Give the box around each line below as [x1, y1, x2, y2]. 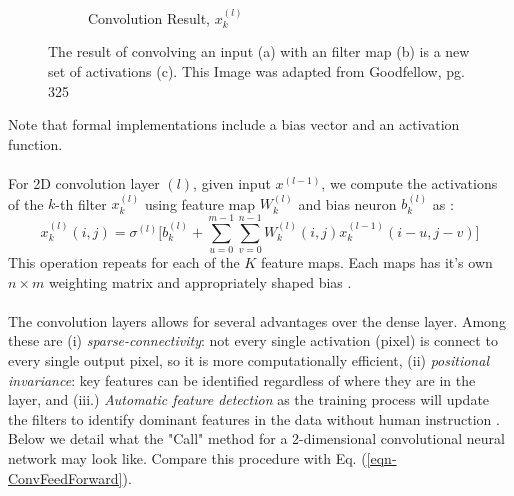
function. [8, 133, 63, 154]
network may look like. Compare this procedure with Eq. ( [8, 448, 367, 469]
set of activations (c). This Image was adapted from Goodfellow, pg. [48, 61, 465, 81]
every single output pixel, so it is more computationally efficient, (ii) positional [8, 350, 489, 371]
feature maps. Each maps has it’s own [260, 252, 493, 273]
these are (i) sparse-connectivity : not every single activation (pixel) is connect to [8, 330, 498, 351]
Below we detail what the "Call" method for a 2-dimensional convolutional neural [8, 428, 505, 449]
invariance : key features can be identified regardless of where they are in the [8, 369, 476, 390]
